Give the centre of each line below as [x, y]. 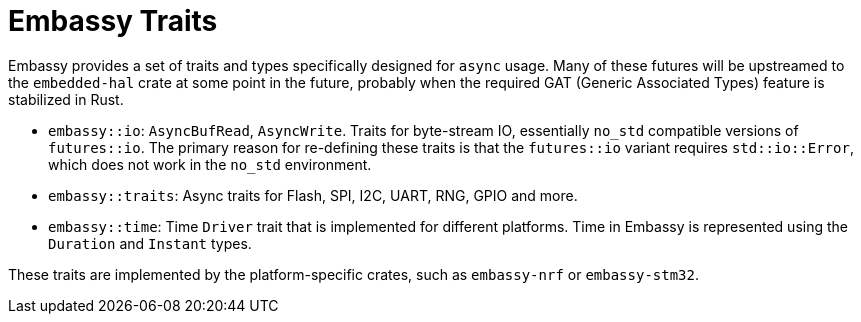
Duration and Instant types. [150, 243]
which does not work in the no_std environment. [210, 164]
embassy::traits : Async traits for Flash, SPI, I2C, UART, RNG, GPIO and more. [313, 195]
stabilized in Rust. [66, 99]
